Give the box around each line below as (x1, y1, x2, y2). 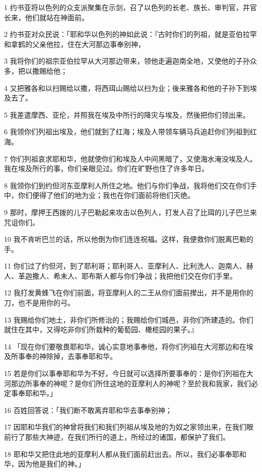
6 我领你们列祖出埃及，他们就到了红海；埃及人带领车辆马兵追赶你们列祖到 (4, 126, 250, 137)
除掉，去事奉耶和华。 (46, 351, 117, 361)
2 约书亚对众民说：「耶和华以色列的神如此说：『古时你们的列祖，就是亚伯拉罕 (4, 29, 257, 39)
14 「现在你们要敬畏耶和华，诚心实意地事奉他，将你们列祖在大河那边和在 (4, 341, 246, 351)
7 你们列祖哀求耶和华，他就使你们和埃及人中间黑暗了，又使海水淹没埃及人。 (4, 153, 257, 164)
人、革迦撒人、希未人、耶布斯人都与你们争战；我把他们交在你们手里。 (4, 270, 237, 281)
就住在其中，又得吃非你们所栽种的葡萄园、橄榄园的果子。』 (4, 324, 198, 335)
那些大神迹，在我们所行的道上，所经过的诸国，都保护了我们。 (25, 432, 230, 442)
